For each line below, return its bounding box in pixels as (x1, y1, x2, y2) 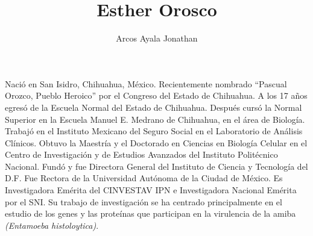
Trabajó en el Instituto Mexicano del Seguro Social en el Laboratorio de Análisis (5, 125, 303, 137)
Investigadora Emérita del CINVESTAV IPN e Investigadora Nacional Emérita (5, 184, 297, 196)
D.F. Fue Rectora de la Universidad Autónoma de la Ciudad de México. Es (5, 172, 283, 184)
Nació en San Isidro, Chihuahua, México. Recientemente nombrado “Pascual (5, 77, 287, 90)
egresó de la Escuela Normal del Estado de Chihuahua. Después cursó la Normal (5, 101, 302, 113)
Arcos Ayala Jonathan (116, 32, 198, 45)
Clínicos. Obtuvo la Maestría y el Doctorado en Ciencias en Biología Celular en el (5, 136, 308, 149)
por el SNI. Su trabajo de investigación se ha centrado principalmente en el (5, 195, 282, 208)
